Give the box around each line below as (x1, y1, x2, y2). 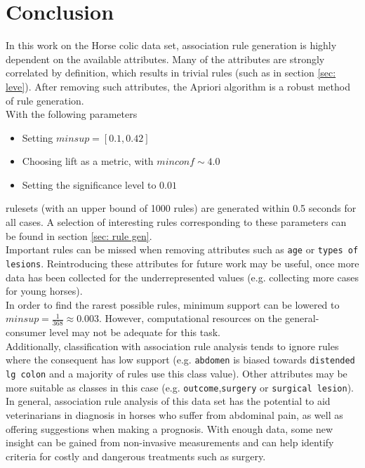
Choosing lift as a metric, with (22, 154, 154, 168)
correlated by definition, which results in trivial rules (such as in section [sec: (6, 65, 336, 80)
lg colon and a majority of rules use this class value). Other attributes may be (6, 366, 347, 381)
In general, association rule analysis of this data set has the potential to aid (6, 394, 331, 408)
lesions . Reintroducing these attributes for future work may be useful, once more (6, 255, 359, 270)
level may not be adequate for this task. (49, 325, 220, 340)
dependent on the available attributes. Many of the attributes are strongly (6, 51, 325, 66)
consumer (6, 325, 46, 340)
